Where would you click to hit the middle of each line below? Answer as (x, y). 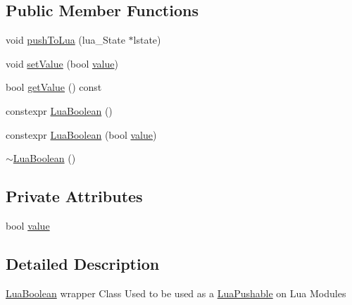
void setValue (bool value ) (62, 63)
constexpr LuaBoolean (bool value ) (81, 134)
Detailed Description (83, 263)
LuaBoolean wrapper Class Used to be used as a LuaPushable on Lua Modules (176, 293)
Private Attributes (74, 196)
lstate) (147, 40)
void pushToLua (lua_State (65, 40)
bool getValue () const (54, 87)
